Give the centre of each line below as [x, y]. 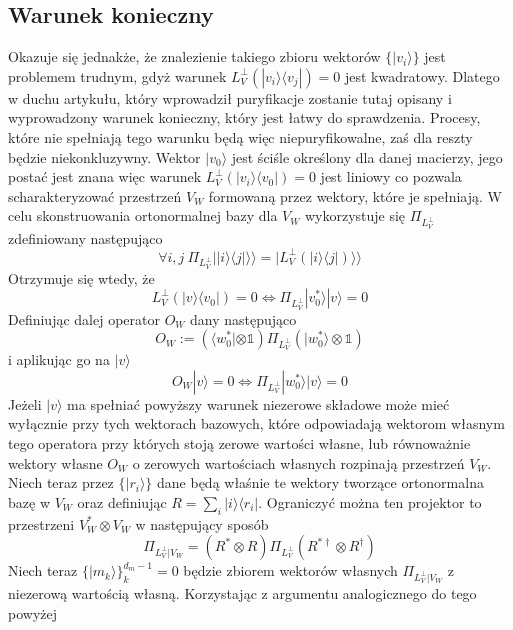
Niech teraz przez [61, 482]
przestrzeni [41, 523]
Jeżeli [25, 403]
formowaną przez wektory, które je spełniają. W [355, 195]
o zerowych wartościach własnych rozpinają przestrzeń [298, 462]
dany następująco [243, 318]
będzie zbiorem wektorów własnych [290, 570]
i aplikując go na [59, 359]
